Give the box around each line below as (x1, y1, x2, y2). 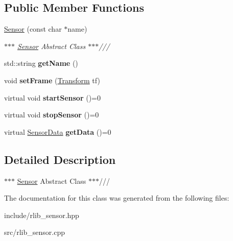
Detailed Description (4, 151, 116, 167)
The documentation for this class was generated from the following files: (4, 192, 229, 203)
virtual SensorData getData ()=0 (4, 126, 111, 137)
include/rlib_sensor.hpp (4, 209, 79, 220)
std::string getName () (4, 58, 78, 68)
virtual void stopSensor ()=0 (4, 109, 99, 120)
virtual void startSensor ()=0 (4, 92, 101, 103)
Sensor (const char (4, 23, 62, 34)
